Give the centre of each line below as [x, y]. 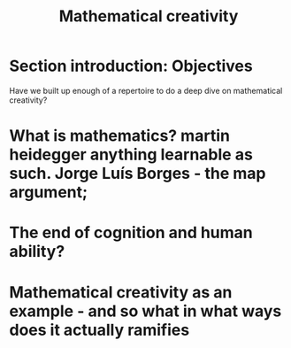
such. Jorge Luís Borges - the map [138, 174]
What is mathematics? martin [119, 136]
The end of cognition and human [131, 233]
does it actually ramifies [100, 330]
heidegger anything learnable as [131, 155]
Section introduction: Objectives [131, 66]
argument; [49, 193]
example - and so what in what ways [145, 311]
